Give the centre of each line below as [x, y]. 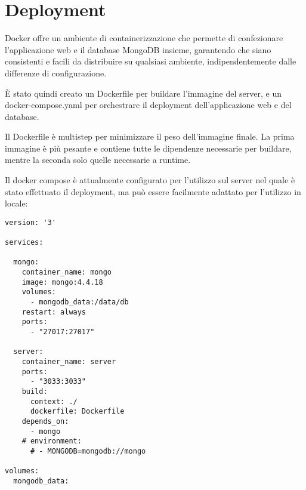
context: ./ [54, 401]
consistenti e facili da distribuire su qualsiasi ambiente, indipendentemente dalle [151, 61]
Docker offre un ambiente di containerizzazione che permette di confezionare [144, 38]
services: [24, 243]
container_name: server [69, 362]
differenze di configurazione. [56, 73]
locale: [16, 203]
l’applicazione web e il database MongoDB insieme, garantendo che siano [138, 49]
